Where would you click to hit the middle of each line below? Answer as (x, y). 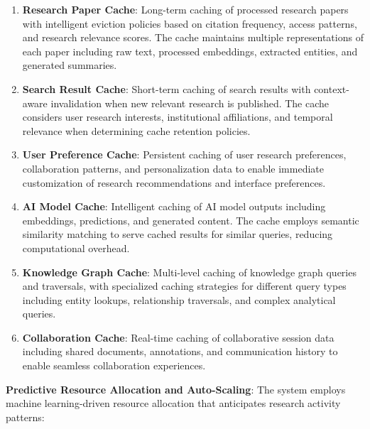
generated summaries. (70, 65)
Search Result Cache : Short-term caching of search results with (167, 88)
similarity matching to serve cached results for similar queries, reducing (178, 234)
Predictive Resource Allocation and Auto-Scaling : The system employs (176, 389)
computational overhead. (76, 248)
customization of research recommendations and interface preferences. (174, 182)
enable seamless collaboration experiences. (114, 365)
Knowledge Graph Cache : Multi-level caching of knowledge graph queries (189, 272)
